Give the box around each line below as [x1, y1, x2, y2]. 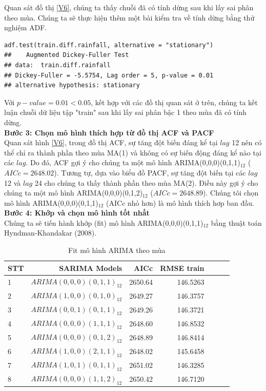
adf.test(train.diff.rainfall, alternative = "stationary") [4, 41, 214, 49]
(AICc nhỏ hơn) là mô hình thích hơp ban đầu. [106, 197, 255, 208]
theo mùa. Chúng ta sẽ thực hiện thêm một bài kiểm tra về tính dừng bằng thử [4, 12, 255, 23]
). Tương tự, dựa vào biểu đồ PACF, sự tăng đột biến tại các [54, 167, 246, 178]
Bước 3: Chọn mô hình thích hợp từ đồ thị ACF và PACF [4, 127, 214, 138]
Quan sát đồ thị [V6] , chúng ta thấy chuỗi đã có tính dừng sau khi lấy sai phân [4, 2, 254, 12]
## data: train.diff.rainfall [4, 61, 111, 69]
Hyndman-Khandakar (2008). [4, 227, 97, 238]
